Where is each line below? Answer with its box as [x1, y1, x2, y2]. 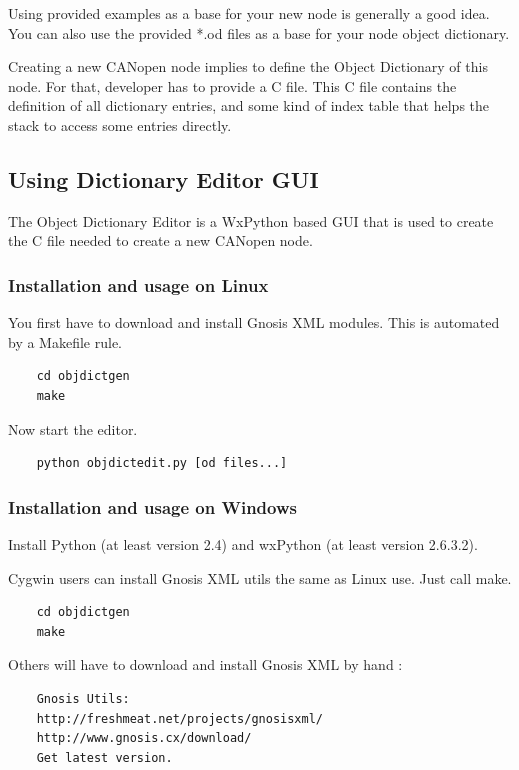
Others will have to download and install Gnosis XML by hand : [8, 654, 403, 675]
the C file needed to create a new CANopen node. [8, 230, 313, 251]
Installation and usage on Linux [8, 272, 269, 297]
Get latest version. [36, 750, 173, 765]
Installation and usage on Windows [8, 494, 297, 519]
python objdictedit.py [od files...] [36, 456, 288, 471]
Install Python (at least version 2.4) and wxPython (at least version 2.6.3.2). [8, 533, 478, 554]
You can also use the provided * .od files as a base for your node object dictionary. [8, 22, 510, 43]
